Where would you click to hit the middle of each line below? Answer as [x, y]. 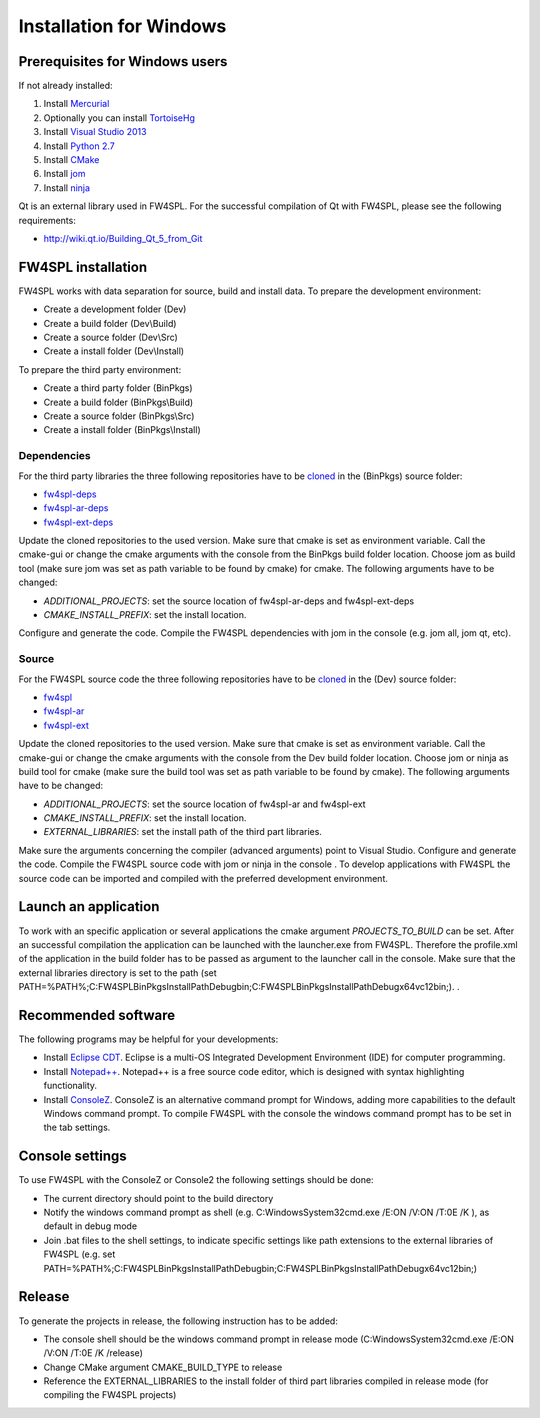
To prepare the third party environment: [100, 369]
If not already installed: [66, 86]
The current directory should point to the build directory [158, 1198]
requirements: [47, 220]
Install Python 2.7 [79, 146]
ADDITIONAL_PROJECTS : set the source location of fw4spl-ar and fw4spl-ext [204, 804]
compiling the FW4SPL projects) [110, 1395]
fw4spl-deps [70, 494]
